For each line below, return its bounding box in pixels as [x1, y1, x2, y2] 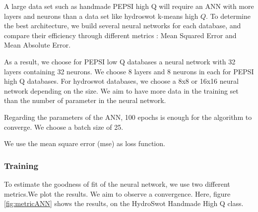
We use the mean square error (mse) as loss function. [4, 138, 165, 149]
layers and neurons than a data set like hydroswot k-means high [4, 10, 198, 21]
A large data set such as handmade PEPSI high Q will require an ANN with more [4, 1, 254, 11]
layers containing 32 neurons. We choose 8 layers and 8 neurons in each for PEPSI [4, 66, 254, 76]
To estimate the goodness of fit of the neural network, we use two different [4, 178, 230, 189]
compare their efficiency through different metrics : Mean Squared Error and [4, 30, 237, 40]
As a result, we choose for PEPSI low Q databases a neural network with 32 [4, 56, 236, 66]
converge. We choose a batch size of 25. [4, 121, 124, 132]
